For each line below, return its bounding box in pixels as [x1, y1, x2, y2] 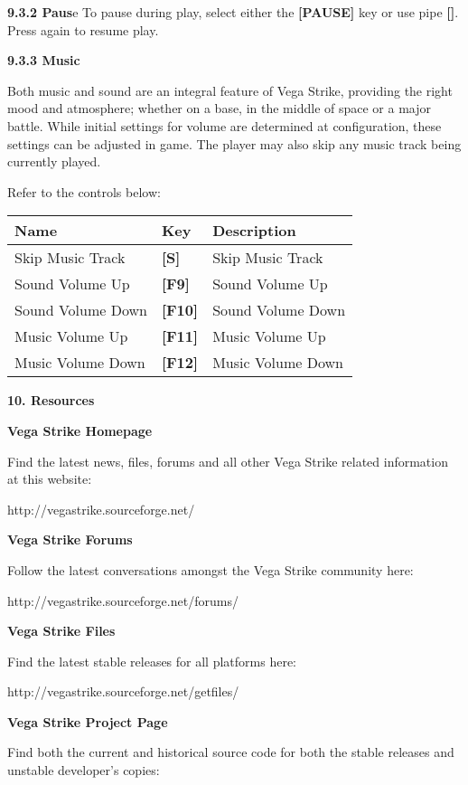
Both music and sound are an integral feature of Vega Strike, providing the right [7, 80, 453, 99]
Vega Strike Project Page [7, 712, 168, 731]
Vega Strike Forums [7, 530, 133, 549]
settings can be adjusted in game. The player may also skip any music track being [7, 134, 462, 153]
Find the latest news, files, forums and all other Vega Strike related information [7, 451, 448, 470]
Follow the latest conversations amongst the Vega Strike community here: [7, 560, 414, 579]
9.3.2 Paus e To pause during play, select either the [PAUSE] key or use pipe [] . [7, 3, 459, 21]
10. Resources [7, 391, 95, 410]
